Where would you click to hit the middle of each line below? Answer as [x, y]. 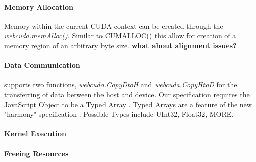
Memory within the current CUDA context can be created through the [114, 25]
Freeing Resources [36, 153]
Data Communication [42, 65]
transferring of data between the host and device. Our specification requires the [127, 94]
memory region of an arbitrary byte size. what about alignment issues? [120, 45]
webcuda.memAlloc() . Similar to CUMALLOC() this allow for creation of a [120, 35]
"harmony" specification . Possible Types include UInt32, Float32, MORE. [119, 114]
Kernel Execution [35, 134]
